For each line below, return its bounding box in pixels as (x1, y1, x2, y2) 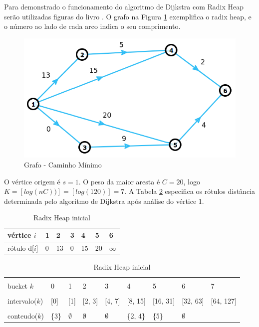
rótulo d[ (7, 242, 34, 253)
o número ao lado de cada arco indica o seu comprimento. (4, 21, 181, 31)
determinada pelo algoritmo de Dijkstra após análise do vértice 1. (4, 195, 204, 206)
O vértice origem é (4, 176, 60, 186)
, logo (183, 176, 200, 186)
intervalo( (7, 296, 37, 306)
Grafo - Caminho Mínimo (24, 160, 102, 170)
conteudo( (7, 311, 38, 321)
